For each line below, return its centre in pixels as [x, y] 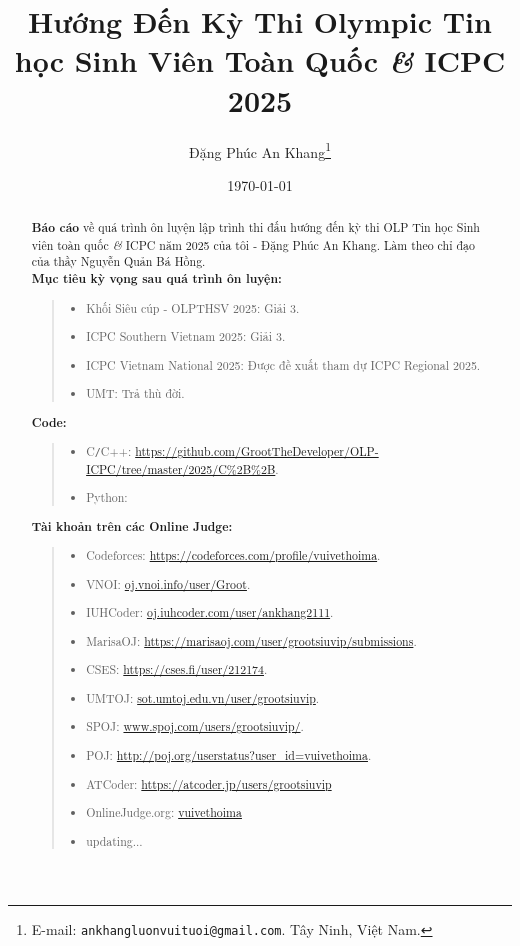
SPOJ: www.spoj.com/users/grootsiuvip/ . [195, 726]
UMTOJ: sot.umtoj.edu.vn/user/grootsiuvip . [203, 697]
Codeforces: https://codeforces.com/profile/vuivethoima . [233, 555]
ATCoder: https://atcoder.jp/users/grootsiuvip [209, 783]
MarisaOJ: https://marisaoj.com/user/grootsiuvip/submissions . [251, 640]
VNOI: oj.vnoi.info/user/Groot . [168, 583]
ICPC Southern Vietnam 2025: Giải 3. [186, 336]
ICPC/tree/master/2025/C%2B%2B [181, 468]
